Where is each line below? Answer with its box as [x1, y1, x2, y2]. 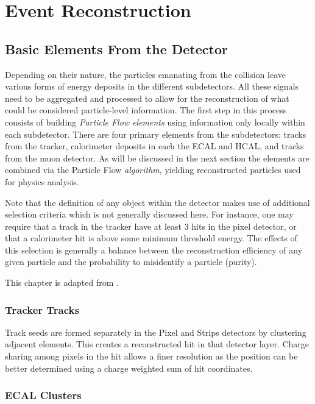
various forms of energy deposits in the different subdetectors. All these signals [5, 80, 299, 93]
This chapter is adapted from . [5, 276, 119, 289]
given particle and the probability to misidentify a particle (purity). [5, 255, 257, 268]
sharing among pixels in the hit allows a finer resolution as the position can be [5, 350, 298, 363]
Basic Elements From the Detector [5, 39, 228, 58]
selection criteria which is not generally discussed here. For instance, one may [5, 208, 294, 221]
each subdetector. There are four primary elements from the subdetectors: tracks [5, 127, 306, 140]
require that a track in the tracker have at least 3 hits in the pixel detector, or [5, 219, 297, 232]
